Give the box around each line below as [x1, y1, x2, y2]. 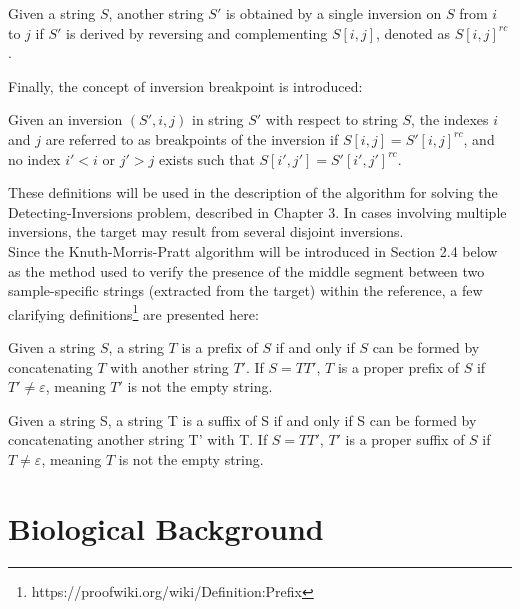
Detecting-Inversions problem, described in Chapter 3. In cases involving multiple [8, 201, 507, 222]
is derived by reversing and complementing [66, 22, 328, 43]
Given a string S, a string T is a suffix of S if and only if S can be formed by [8, 409, 477, 430]
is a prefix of [181, 336, 258, 357]
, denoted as [376, 22, 450, 43]
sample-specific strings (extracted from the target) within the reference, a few [8, 280, 483, 301]
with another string [110, 356, 229, 377]
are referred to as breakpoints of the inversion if [45, 128, 339, 149]
